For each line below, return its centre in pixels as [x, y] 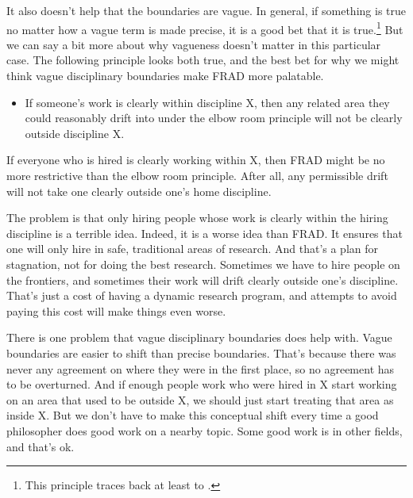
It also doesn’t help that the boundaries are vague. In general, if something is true [206, 10]
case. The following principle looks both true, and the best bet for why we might [203, 60]
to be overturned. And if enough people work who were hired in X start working [202, 384]
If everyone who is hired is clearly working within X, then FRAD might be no [196, 160]
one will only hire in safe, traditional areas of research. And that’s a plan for [193, 249]
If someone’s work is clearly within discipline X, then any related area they [207, 102]
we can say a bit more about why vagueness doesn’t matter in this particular [194, 44]
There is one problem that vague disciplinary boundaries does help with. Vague [199, 337]
